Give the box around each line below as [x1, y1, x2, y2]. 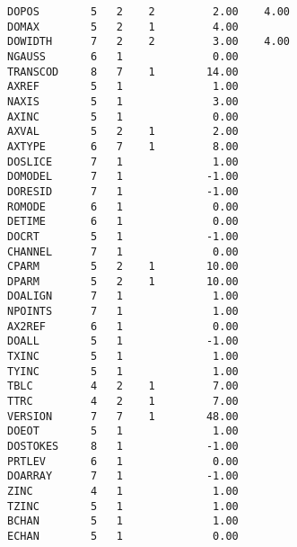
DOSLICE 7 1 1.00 [7, 155, 239, 168]
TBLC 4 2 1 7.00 [7, 380, 239, 393]
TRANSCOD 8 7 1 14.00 [7, 65, 239, 78]
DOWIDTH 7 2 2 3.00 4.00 [7, 35, 290, 49]
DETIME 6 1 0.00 [7, 215, 239, 229]
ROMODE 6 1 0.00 [7, 200, 239, 213]
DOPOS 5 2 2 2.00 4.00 [7, 5, 290, 18]
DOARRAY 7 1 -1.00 [7, 470, 239, 483]
